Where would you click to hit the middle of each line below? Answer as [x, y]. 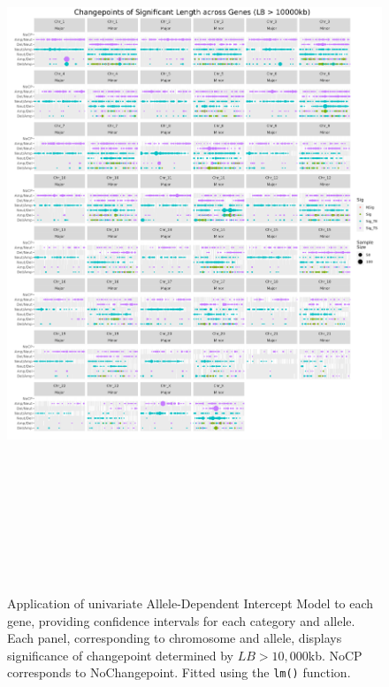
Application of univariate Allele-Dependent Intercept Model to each [191, 603]
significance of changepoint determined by [121, 655]
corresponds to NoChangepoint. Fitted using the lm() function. [179, 672]
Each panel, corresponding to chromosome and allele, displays [175, 638]
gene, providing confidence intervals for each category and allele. [181, 620]
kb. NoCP [335, 655]
